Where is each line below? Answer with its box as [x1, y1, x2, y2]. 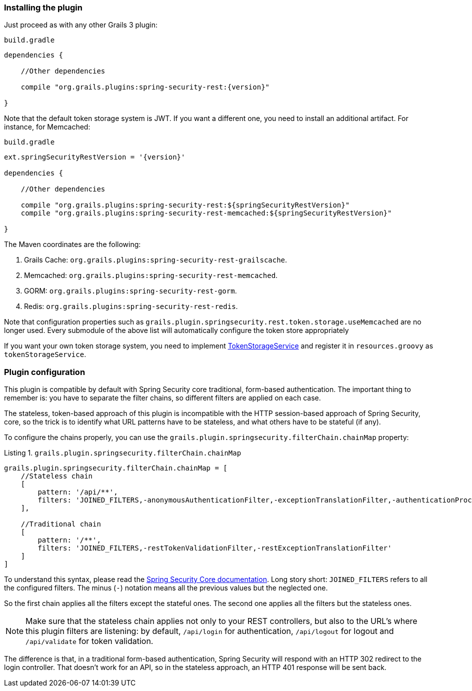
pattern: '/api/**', [37, 488, 118, 496]
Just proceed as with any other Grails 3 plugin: [4, 20, 157, 29]
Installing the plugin [4, 2, 82, 12]
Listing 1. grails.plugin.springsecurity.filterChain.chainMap [4, 448, 241, 457]
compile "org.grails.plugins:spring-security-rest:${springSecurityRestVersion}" [20, 201, 350, 209]
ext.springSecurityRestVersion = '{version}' [4, 153, 185, 161]
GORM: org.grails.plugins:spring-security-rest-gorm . [24, 286, 237, 295]
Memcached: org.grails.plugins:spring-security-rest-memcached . [24, 271, 278, 280]
